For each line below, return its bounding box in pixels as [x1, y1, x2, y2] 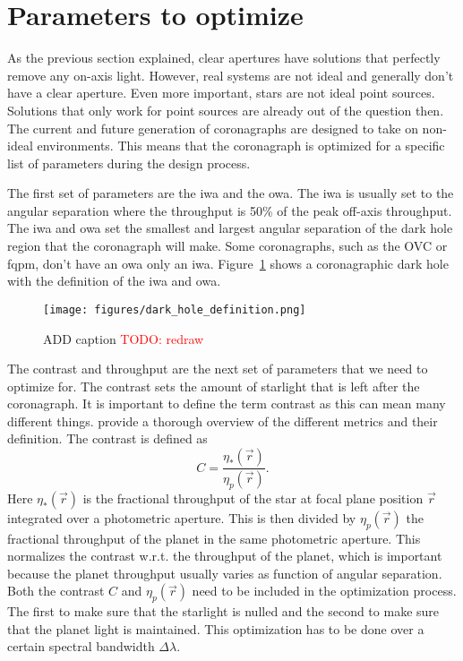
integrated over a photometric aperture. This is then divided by [7, 508, 356, 527]
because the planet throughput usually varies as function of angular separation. [7, 563, 442, 582]
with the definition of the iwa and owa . [7, 271, 221, 290]
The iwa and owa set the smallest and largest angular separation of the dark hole [7, 219, 453, 237]
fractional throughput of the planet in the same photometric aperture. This [7, 528, 421, 547]
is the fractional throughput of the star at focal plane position [82, 488, 424, 507]
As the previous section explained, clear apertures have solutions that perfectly [7, 48, 441, 67]
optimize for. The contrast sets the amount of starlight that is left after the [7, 376, 420, 395]
